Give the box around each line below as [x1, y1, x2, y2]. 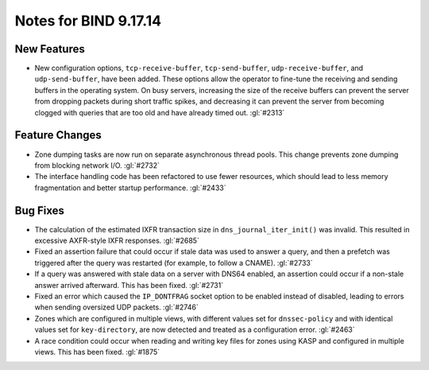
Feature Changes [14, 128, 102, 142]
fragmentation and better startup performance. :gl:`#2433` [34, 183, 226, 193]
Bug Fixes [14, 204, 65, 217]
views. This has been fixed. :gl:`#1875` [34, 347, 160, 356]
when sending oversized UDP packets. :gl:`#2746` [34, 302, 199, 312]
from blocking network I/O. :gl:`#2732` [34, 160, 160, 170]
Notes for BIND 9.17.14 [14, 12, 162, 29]
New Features [14, 42, 85, 56]
